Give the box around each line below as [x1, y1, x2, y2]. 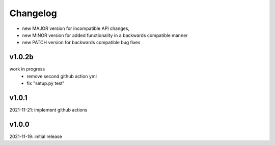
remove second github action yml [26, 73, 97, 79]
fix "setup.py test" [26, 80, 65, 86]
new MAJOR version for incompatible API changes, [22, 25, 130, 31]
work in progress [9, 66, 45, 72]
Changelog [9, 8, 57, 19]
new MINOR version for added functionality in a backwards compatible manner [22, 32, 188, 38]
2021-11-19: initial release [9, 133, 62, 139]
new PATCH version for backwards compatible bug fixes [22, 40, 141, 46]
